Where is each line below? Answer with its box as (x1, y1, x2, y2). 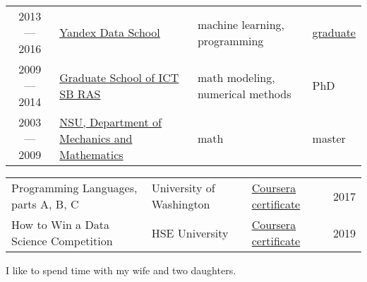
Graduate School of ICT (59, 69, 179, 86)
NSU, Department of (59, 114, 162, 130)
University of (151, 180, 215, 196)
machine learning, (197, 16, 285, 33)
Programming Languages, (11, 180, 138, 196)
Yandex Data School (59, 24, 160, 40)
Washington (151, 196, 210, 212)
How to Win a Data (11, 216, 109, 233)
